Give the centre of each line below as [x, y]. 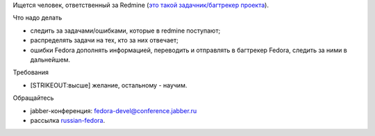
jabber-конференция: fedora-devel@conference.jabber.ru [114, 110]
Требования [31, 72]
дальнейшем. [50, 60]
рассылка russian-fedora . [68, 120]
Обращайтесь [33, 98]
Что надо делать [37, 18]
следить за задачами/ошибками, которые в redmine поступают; [125, 31]
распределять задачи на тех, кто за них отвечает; [104, 40]
